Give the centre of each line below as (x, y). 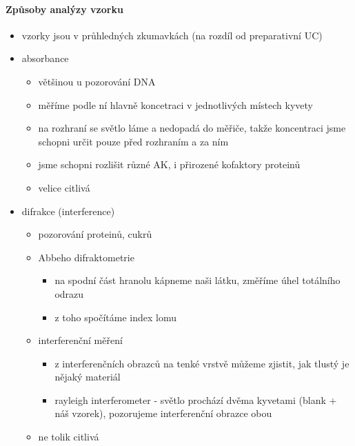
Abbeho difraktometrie (86, 257)
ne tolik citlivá (69, 437)
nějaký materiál (88, 377)
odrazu (69, 293)
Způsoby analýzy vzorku (64, 9)
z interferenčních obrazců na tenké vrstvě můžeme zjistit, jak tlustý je (202, 363)
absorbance (45, 58)
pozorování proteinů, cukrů (95, 234)
